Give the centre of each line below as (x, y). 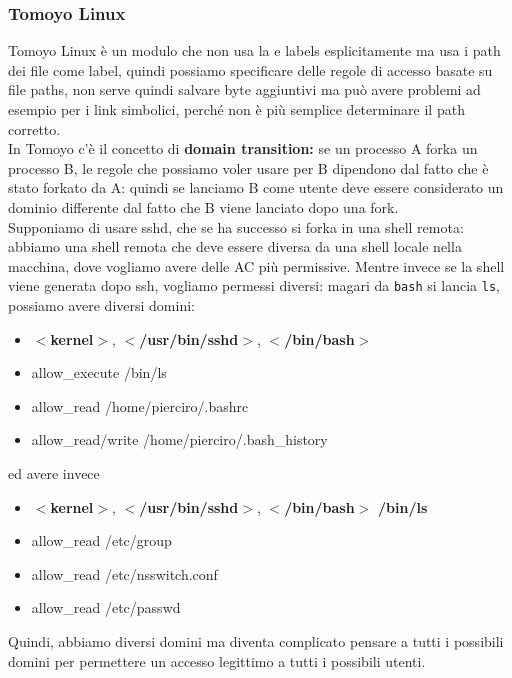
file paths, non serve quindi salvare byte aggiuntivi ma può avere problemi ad (244, 89)
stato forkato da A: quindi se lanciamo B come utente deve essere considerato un (256, 187)
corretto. (34, 128)
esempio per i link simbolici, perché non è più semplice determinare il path (236, 109)
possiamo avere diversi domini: (101, 305)
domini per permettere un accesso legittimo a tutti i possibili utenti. (217, 660)
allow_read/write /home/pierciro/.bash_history (179, 439)
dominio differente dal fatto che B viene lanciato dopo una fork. (203, 206)
